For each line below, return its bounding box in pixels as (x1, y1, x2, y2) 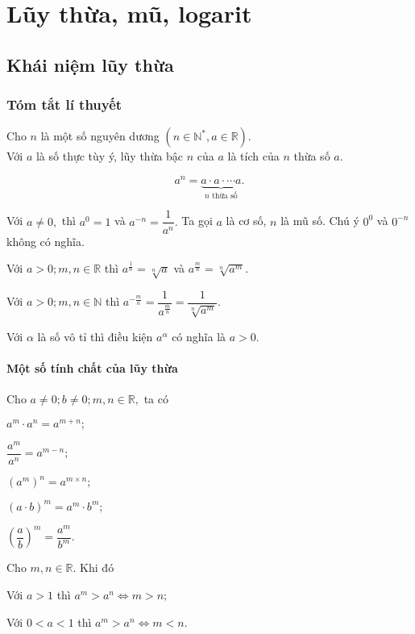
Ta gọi (181, 212, 213, 229)
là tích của (227, 148, 280, 165)
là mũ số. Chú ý (280, 212, 359, 229)
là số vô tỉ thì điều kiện (37, 327, 153, 344)
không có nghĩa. (6, 232, 85, 249)
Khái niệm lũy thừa (6, 52, 174, 77)
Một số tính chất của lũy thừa (6, 359, 178, 376)
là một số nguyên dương (40, 127, 160, 144)
